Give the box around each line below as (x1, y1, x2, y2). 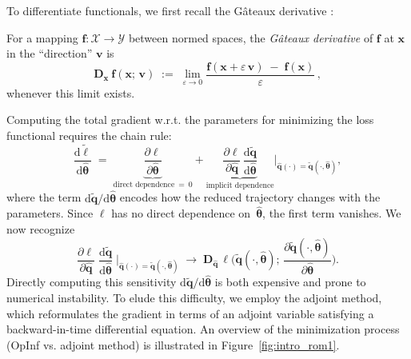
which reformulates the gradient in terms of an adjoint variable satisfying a (6, 305, 374, 321)
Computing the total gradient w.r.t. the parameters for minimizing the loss (6, 111, 374, 128)
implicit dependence (205, 181, 274, 189)
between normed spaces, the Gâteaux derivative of (128, 29, 373, 46)
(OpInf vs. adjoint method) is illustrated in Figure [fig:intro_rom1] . (6, 336, 340, 353)
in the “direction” (6, 45, 93, 62)
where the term (6, 189, 82, 205)
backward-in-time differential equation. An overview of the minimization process (6, 321, 400, 337)
